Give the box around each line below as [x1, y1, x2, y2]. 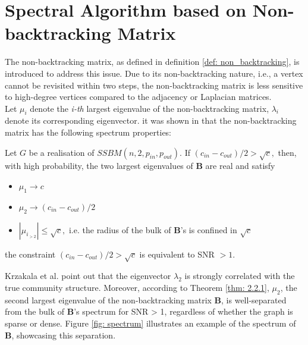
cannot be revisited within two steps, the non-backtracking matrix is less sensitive [5, 79, 303, 91]
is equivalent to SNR [139, 247, 215, 260]
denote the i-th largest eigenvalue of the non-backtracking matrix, [30, 102, 269, 114]
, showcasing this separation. [11, 328, 116, 341]
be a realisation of [29, 146, 95, 158]
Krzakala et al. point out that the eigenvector [5, 269, 171, 282]
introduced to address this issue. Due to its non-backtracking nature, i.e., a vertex [5, 67, 303, 79]
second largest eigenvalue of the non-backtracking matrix [5, 293, 212, 306]
